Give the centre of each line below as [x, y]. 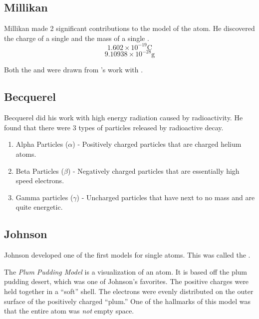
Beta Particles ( [40, 170]
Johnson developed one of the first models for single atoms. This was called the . [127, 255]
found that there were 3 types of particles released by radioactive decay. [114, 127]
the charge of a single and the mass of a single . [77, 38]
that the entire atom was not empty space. [69, 311]
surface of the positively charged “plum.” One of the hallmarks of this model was [127, 301]
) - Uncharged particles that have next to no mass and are [166, 197]
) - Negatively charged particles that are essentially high [153, 170]
